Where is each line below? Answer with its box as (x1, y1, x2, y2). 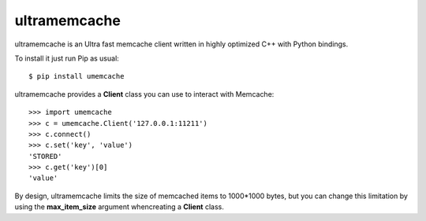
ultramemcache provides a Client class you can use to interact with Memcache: (14, 89, 275, 98)
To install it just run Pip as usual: (14, 53, 120, 63)
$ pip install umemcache (28, 72, 125, 81)
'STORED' (28, 152, 62, 160)
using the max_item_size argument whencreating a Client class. (14, 202, 224, 212)
